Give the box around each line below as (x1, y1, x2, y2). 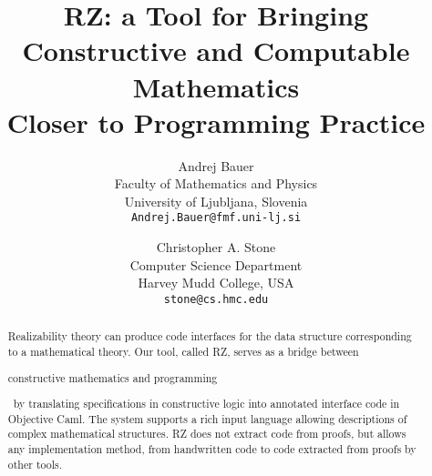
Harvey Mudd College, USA (138, 273, 294, 292)
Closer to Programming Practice (6, 103, 426, 140)
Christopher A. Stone (156, 238, 276, 257)
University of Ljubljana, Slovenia (124, 191, 308, 210)
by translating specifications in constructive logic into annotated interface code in (13, 396, 400, 411)
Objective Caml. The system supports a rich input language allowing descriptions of (7, 410, 407, 426)
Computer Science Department (129, 255, 303, 274)
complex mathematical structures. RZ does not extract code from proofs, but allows (7, 426, 406, 441)
